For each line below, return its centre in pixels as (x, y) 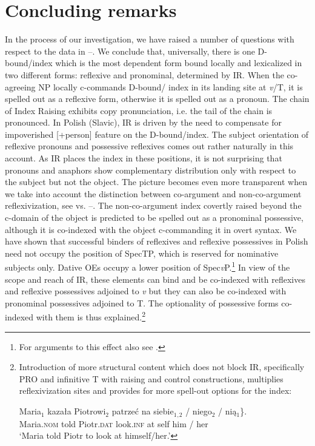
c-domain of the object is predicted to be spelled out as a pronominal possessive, (154, 218)
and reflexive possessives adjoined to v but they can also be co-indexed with (146, 291)
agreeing (20, 86)
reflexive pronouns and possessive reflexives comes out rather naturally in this (149, 146)
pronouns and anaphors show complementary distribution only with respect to (151, 170)
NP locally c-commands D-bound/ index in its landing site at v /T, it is (171, 86)
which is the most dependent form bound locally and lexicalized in (179, 63)
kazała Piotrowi (77, 411)
